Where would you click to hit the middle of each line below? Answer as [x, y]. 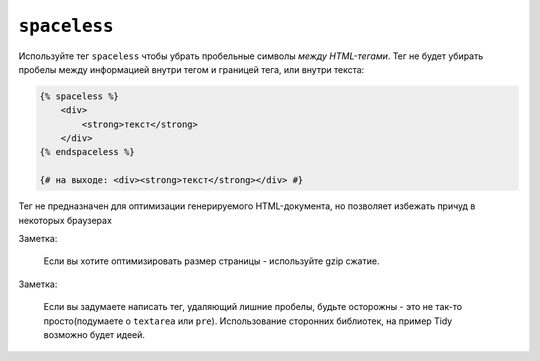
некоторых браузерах [65, 220]
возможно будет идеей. [94, 334]
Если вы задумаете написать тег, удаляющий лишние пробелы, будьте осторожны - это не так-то [253, 307]
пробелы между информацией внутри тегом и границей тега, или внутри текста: [191, 69]
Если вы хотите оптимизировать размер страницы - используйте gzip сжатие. [211, 261]
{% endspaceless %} [87, 152]
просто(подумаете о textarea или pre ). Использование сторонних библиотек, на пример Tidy [248, 321]
